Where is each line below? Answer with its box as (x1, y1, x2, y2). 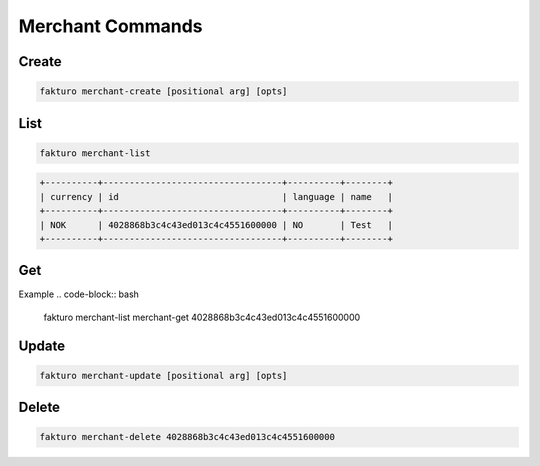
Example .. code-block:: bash (18, 288, 140, 300)
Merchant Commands (18, 15, 203, 37)
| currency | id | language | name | (39, 191, 394, 202)
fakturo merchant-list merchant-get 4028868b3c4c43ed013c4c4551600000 (43, 311, 361, 323)
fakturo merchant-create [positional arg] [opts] (39, 86, 288, 97)
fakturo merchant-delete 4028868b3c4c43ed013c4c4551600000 (39, 431, 335, 443)
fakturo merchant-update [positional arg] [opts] (39, 370, 288, 381)
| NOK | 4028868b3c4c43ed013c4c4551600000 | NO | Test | (39, 219, 394, 230)
